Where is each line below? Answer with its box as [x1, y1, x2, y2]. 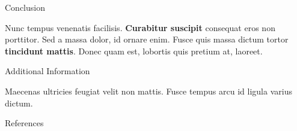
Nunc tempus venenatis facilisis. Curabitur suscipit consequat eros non [5, 21, 275, 33]
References [5, 117, 44, 129]
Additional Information [5, 65, 90, 77]
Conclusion [5, 1, 45, 13]
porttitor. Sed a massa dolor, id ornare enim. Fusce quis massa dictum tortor [5, 33, 289, 45]
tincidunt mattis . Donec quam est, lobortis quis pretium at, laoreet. [5, 44, 263, 57]
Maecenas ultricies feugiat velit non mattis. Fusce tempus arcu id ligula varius [5, 84, 292, 97]
